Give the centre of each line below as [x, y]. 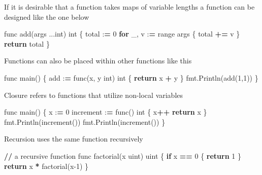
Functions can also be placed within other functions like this [98, 61]
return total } [27, 43]
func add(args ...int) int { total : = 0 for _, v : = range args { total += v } [122, 34]
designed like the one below [47, 16]
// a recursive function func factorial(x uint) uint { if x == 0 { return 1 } [123, 155]
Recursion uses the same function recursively [74, 139]
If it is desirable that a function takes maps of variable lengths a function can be [129, 7]
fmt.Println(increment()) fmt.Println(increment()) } [85, 121]
